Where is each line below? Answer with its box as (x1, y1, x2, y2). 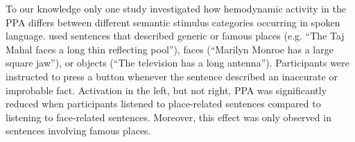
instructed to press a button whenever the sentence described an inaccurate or (6, 69, 338, 83)
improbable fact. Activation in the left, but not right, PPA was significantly (6, 82, 327, 97)
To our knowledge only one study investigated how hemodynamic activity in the (6, 1, 346, 15)
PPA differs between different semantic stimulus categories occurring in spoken (6, 15, 340, 29)
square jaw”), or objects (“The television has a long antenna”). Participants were (6, 55, 349, 70)
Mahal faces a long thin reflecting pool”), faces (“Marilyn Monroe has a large (6, 42, 334, 56)
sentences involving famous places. (6, 123, 151, 138)
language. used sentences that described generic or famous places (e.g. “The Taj (6, 28, 345, 43)
